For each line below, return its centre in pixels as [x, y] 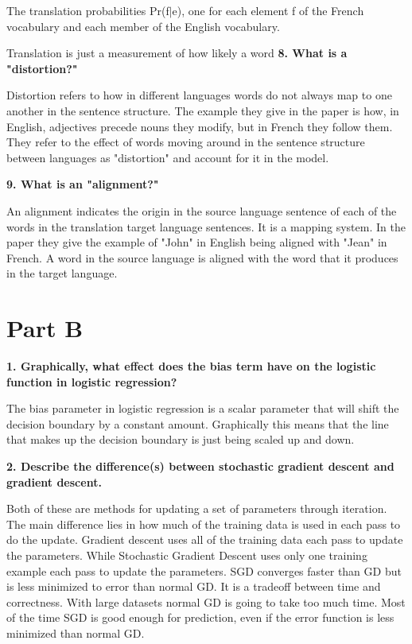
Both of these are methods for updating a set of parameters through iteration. [197, 508]
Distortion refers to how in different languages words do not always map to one [199, 95]
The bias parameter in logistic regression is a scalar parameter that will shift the [203, 408]
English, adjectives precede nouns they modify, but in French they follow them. [200, 126]
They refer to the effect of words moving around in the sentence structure [186, 142]
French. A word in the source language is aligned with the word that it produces [202, 257]
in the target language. [62, 273]
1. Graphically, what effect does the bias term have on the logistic [191, 366]
